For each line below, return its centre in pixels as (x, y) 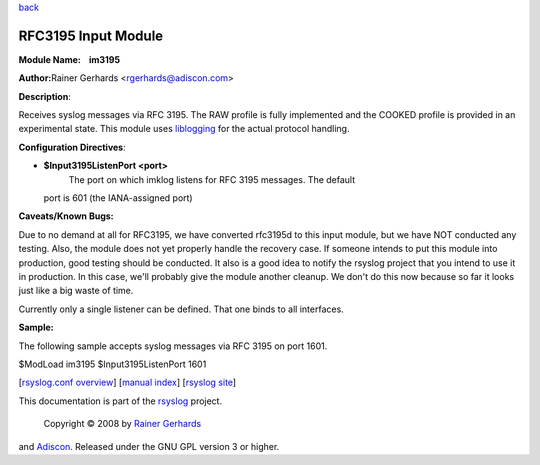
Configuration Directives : (72, 147)
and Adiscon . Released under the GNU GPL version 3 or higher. (149, 446)
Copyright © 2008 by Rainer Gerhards (122, 424)
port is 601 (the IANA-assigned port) (118, 198)
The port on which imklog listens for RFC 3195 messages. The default (212, 179)
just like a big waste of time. (76, 291)
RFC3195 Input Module (91, 35)
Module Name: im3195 (69, 59)
